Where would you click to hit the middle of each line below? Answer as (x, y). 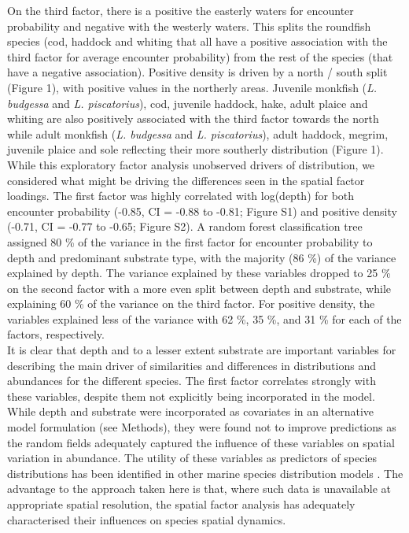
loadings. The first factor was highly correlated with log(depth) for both (181, 196)
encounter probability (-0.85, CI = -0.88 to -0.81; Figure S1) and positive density (202, 211)
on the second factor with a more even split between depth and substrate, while (199, 288)
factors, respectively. (56, 334)
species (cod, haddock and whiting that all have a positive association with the (197, 41)
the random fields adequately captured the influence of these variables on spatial (201, 442)
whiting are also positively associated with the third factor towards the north (193, 118)
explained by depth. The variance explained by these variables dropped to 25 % (199, 273)
